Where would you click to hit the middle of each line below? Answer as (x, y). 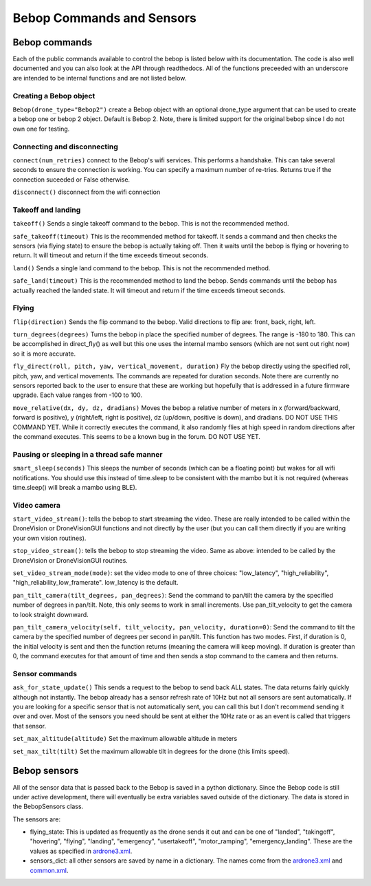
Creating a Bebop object (54, 96)
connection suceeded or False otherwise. (71, 180)
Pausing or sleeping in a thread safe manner (88, 454)
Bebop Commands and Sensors (105, 18)
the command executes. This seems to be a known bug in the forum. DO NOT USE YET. (137, 436)
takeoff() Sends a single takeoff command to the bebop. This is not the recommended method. (151, 224)
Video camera (37, 505)
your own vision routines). (49, 538)
